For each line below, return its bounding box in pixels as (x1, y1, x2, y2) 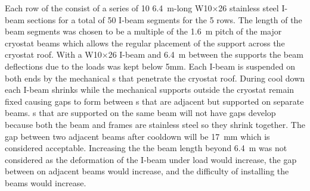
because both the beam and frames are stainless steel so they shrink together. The (5, 118, 305, 130)
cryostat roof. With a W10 (5, 48, 102, 61)
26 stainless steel (218, 2, 279, 14)
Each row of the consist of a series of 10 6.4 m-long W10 (5, 2, 212, 14)
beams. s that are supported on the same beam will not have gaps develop (5, 107, 276, 119)
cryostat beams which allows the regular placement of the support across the (5, 36, 285, 49)
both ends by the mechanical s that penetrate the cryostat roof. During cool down (5, 71, 305, 84)
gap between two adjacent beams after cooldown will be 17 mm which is (5, 130, 270, 142)
